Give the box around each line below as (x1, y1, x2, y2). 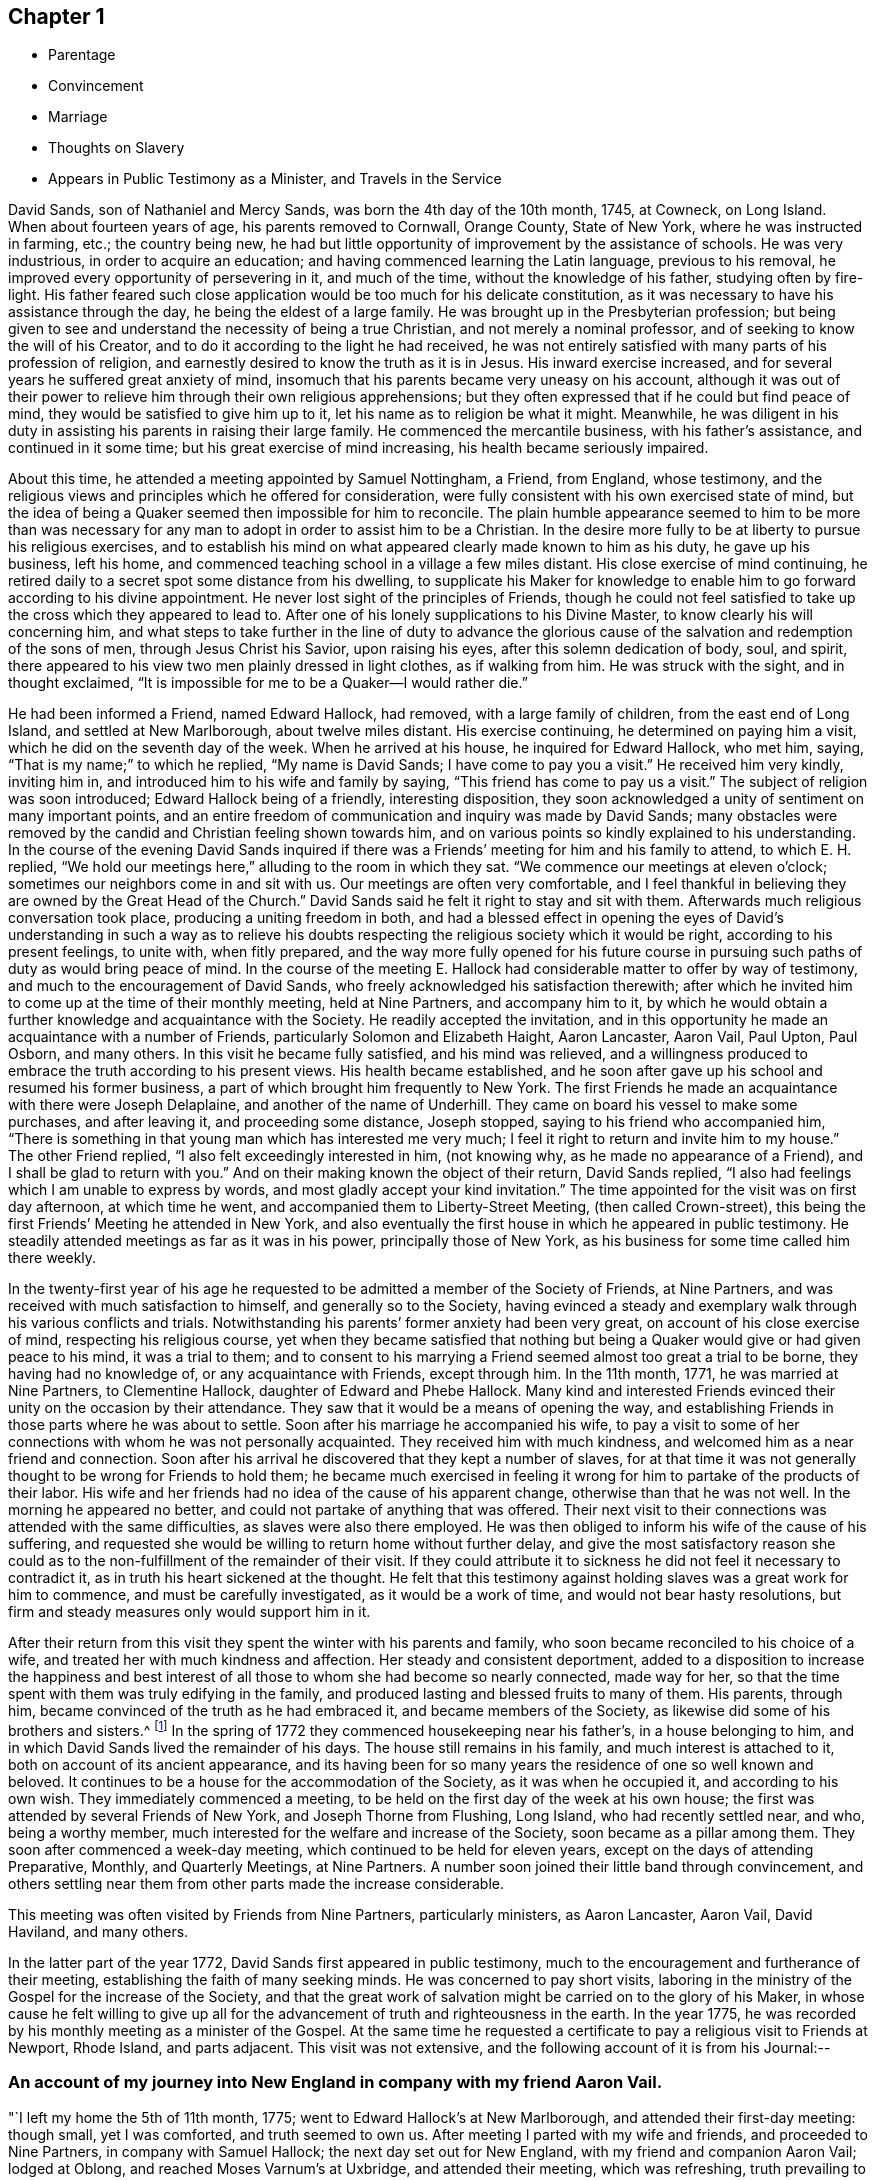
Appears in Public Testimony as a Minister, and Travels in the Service (48, 170, 502, 188)
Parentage (48, 46, 116, 64)
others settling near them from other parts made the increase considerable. (8, 1875, 505, 1893)
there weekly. (8, 1249, 97, 1267)
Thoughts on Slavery (48, 139, 185, 157)
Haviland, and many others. (8, 1923, 189, 1941)
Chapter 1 (8, 4, 105, 29)
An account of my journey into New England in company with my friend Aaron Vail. (8, 2072, 663, 2093)
